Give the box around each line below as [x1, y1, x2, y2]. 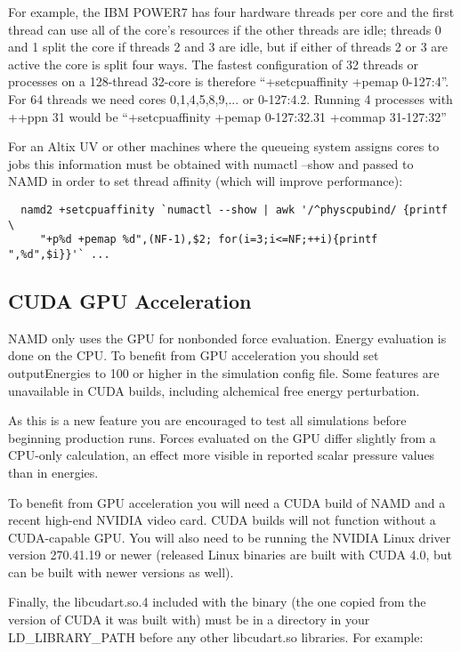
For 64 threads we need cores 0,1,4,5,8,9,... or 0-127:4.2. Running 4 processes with [8, 89, 453, 108]
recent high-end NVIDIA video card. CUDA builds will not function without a [8, 511, 436, 529]
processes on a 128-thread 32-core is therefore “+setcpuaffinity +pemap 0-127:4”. [8, 72, 449, 91]
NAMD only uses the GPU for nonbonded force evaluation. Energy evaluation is [8, 328, 447, 347]
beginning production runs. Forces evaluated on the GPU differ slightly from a [8, 428, 436, 447]
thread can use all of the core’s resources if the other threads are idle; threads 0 [8, 20, 441, 38]
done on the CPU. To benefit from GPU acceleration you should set [8, 346, 379, 365]
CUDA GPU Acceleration [8, 286, 252, 314]
